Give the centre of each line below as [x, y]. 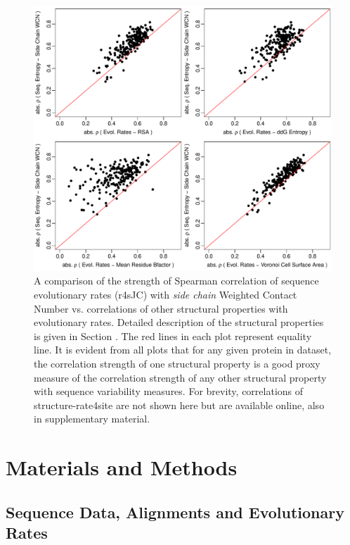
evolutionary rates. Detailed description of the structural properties [179, 322]
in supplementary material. [92, 419]
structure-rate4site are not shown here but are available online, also [179, 405]
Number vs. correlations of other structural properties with [161, 308]
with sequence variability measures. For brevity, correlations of [169, 391]
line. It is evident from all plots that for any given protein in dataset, [183, 350]
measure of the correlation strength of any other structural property [180, 377]
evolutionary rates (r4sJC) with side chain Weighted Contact [166, 294]
